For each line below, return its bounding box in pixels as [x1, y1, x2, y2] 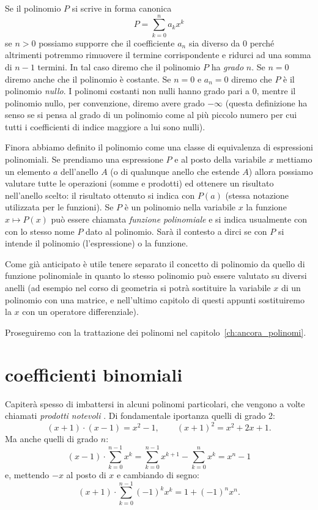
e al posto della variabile [174, 153, 266, 166]
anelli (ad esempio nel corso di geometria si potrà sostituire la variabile [5, 281, 271, 294]
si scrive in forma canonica [72, 2, 172, 14]
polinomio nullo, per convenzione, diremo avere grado [5, 96, 205, 109]
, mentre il [256, 84, 296, 97]
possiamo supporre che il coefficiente [39, 36, 175, 49]
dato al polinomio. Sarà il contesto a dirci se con [86, 224, 267, 237]
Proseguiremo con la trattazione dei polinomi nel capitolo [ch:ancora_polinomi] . [5, 325, 306, 338]
